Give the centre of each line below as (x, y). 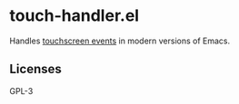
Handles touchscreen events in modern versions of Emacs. (120, 41)
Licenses (35, 69)
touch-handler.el (74, 16)
